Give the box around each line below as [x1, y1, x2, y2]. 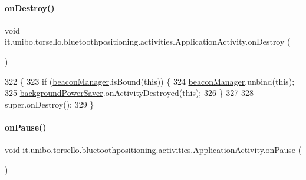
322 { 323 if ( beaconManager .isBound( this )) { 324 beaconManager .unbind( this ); [5, 75, 295, 87]
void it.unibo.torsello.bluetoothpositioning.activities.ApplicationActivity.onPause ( [5, 144, 302, 156]
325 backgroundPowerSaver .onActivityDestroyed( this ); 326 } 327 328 [5, 86, 254, 99]
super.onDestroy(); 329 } [5, 98, 94, 110]
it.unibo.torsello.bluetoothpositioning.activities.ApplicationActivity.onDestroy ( [5, 35, 291, 48]
